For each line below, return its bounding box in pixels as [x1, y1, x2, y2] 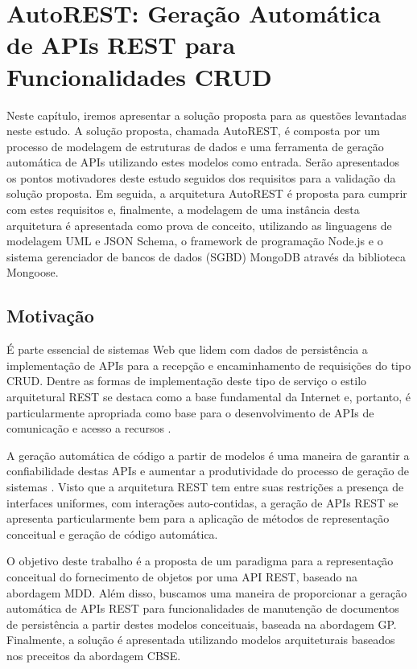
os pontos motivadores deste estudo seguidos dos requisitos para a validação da [6, 169, 396, 186]
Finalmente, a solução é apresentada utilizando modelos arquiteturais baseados [6, 631, 395, 648]
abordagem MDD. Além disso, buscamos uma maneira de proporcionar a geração [6, 584, 407, 601]
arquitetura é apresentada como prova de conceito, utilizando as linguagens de [6, 216, 392, 233]
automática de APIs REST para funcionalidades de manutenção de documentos [6, 600, 399, 617]
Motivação [6, 303, 94, 328]
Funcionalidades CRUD [6, 60, 272, 92]
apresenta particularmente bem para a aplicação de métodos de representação [6, 510, 390, 527]
